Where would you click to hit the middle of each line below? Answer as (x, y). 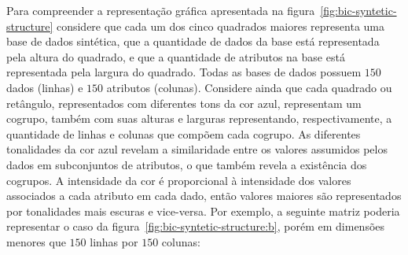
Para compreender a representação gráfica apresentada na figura (161, 10)
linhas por (114, 241)
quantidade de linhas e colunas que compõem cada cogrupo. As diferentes (184, 133)
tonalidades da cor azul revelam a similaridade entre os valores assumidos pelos (197, 149)
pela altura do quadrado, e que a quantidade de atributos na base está (176, 56)
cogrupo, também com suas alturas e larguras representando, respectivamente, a (199, 118)
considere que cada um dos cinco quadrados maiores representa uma (220, 26)
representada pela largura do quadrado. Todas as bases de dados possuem (184, 72)
